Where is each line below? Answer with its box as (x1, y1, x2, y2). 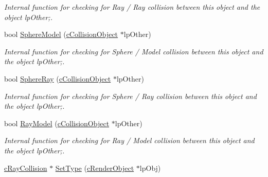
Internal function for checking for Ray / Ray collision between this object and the (4, 2, 260, 12)
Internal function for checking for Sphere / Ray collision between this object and (4, 90, 257, 101)
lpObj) (139, 162, 161, 173)
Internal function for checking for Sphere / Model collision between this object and (4, 46, 263, 56)
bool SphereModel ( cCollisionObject (4, 29, 118, 40)
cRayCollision (4, 162, 47, 173)
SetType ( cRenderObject (55, 162, 134, 173)
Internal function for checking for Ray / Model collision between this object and (4, 135, 255, 146)
